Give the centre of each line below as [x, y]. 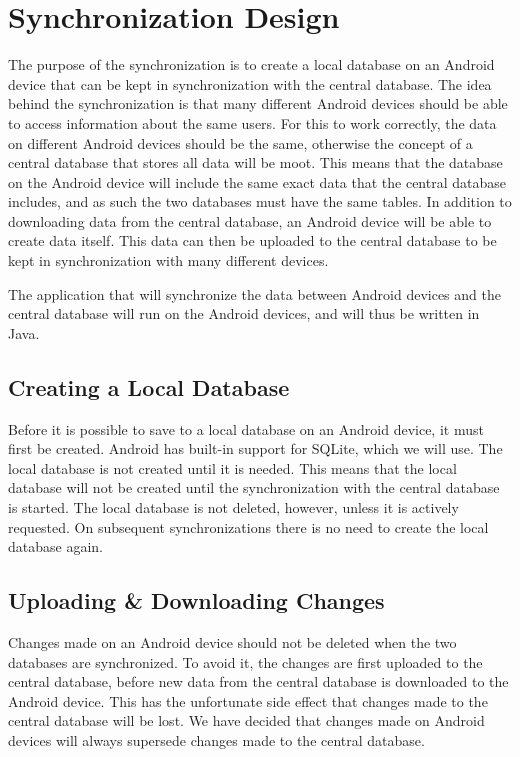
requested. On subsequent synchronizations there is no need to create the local [248, 526]
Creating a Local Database [149, 386]
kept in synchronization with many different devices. [168, 260]
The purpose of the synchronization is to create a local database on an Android [251, 64]
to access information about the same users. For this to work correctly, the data [252, 122]
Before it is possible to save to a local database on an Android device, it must [246, 428]
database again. [55, 546]
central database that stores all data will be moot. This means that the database [255, 162]
